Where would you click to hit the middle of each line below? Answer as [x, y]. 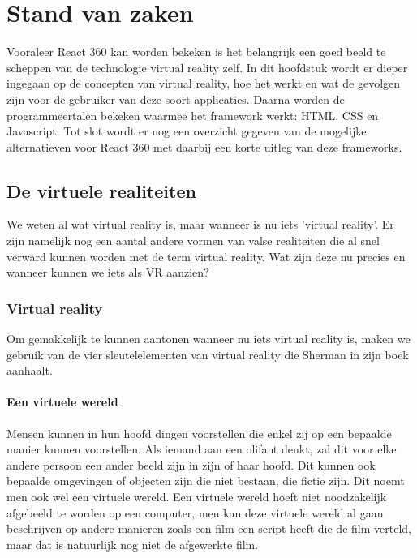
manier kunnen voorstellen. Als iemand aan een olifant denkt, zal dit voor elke [202, 449]
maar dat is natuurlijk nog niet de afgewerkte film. [133, 544]
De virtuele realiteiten [101, 190]
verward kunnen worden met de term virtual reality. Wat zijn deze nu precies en [206, 256]
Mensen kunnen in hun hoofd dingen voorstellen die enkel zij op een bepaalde [199, 433]
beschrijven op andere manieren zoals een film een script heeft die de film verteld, [209, 528]
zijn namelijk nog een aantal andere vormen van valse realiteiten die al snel [193, 240]
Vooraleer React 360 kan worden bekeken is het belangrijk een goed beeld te [196, 52]
